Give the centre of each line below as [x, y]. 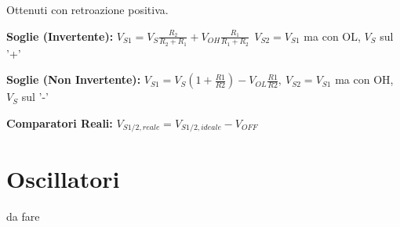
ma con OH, [364, 79]
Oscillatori [63, 178]
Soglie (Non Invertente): [74, 79]
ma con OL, [332, 36]
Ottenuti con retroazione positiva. [87, 9]
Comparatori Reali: [60, 123]
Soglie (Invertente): [60, 36]
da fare [23, 216]
